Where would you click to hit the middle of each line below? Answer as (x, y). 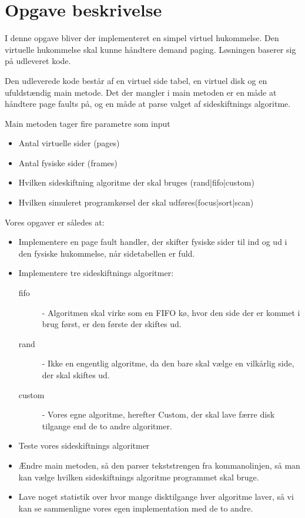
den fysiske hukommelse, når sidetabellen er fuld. (107, 253)
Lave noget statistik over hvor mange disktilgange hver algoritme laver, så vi (156, 497)
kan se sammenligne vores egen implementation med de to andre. (136, 508)
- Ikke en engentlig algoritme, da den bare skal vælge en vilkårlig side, (168, 363)
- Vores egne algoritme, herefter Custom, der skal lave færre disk (158, 414)
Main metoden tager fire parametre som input (88, 123)
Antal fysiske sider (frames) (68, 162)
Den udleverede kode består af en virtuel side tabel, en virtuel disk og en (136, 80)
